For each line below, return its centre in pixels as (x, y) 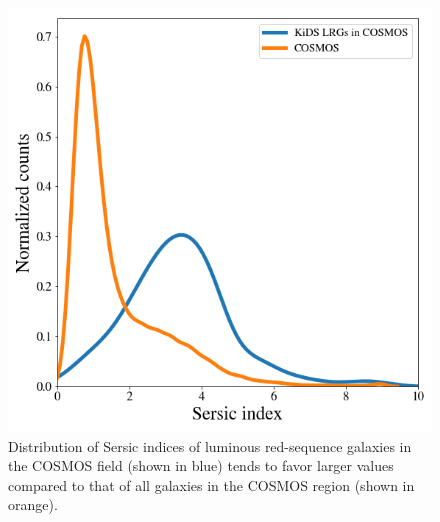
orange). (33, 504)
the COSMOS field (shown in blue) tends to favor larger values (201, 465)
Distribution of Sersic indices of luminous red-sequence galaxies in (210, 445)
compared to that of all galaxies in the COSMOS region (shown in (211, 484)
